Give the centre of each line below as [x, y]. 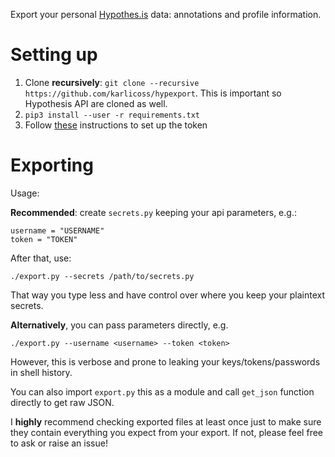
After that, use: [41, 258]
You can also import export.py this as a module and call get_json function [162, 391]
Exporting [52, 165]
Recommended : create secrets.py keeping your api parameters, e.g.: [153, 212]
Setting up [54, 55]
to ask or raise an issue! [59, 443]
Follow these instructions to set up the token [116, 125]
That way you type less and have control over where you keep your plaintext [168, 295]
